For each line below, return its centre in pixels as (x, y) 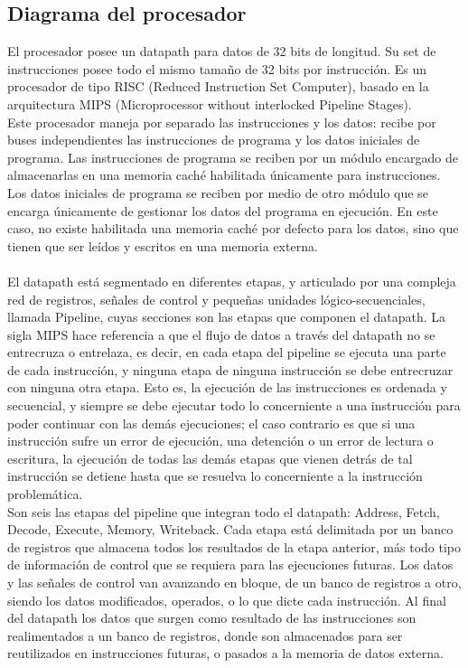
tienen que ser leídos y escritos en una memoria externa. (163, 245)
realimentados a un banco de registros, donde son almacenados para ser (205, 635)
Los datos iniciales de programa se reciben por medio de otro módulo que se (218, 192)
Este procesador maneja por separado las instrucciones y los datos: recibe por (222, 122)
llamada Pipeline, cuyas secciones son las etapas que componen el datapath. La (226, 317)
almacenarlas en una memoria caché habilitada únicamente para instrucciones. (224, 175)
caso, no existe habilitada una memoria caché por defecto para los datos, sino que (233, 228)
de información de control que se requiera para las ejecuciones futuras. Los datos (230, 565)
